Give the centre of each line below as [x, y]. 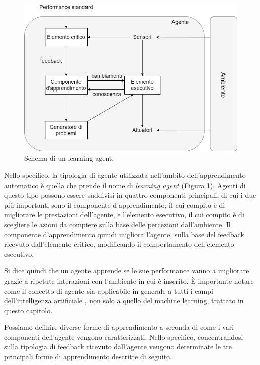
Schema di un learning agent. [69, 158]
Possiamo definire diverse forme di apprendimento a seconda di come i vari [119, 327]
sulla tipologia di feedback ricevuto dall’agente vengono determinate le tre [118, 347]
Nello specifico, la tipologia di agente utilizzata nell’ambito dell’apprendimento [125, 175]
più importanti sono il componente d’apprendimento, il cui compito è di [115, 204]
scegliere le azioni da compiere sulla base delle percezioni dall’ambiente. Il [117, 224]
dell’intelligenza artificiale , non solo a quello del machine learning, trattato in [124, 300]
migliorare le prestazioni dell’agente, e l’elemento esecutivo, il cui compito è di [124, 214]
